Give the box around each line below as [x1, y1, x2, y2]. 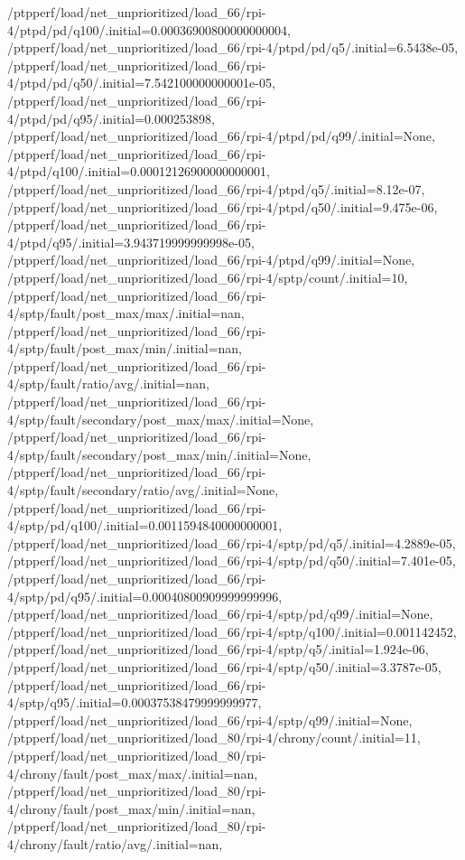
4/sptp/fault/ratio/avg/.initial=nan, [7, 374, 209, 393]
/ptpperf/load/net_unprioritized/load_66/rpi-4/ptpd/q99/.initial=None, [7, 250, 415, 269]
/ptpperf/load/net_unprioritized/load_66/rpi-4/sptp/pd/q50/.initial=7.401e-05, [7, 551, 456, 570]
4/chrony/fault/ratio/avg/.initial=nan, [7, 834, 223, 853]
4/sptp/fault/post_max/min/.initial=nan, [7, 339, 243, 358]
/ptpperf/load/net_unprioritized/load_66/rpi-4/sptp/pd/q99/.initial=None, [7, 604, 433, 623]
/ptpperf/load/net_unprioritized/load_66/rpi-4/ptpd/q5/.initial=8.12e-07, [7, 179, 425, 198]
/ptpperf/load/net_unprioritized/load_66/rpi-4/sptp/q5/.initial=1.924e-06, [7, 640, 429, 659]
